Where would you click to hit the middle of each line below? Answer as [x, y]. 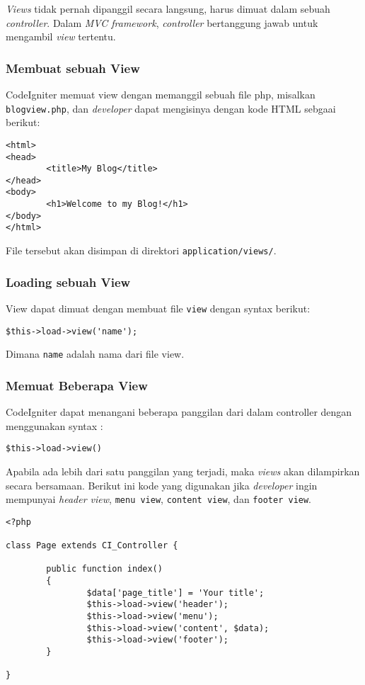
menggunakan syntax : [54, 425]
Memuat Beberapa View [77, 385]
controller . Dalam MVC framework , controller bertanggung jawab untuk [162, 22]
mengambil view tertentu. [61, 36]
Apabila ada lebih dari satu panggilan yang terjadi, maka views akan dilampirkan [183, 471]
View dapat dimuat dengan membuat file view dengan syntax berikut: [158, 308]
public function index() [104, 569]
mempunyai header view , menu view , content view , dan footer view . [159, 499]
